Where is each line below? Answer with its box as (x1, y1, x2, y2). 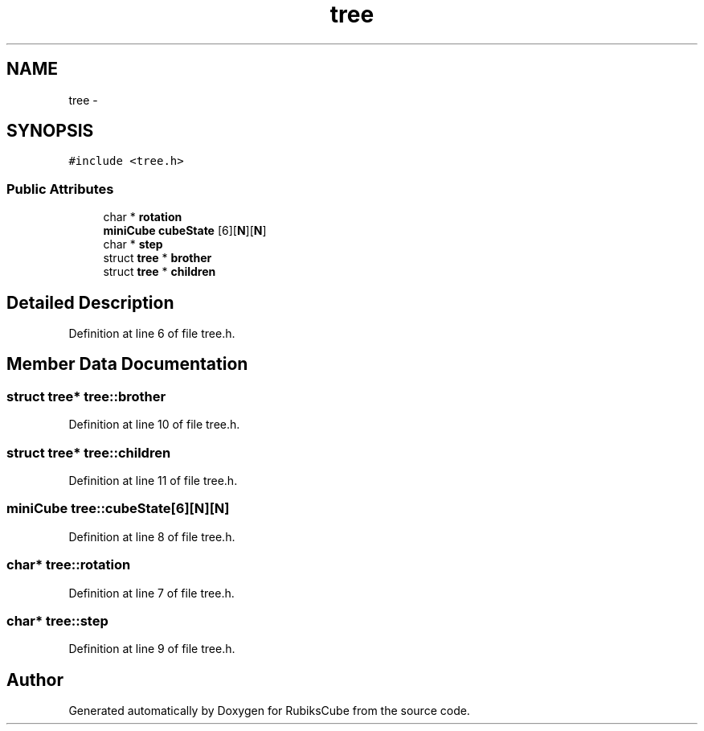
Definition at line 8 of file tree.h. (68, 529, 235, 544)
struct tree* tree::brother (6, 388, 166, 405)
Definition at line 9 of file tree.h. (68, 642, 235, 656)
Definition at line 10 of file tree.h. (68, 417, 240, 432)
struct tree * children (103, 265, 216, 279)
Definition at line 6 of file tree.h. (68, 326, 235, 341)
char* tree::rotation (6, 556, 131, 573)
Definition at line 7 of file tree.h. (68, 585, 235, 600)
